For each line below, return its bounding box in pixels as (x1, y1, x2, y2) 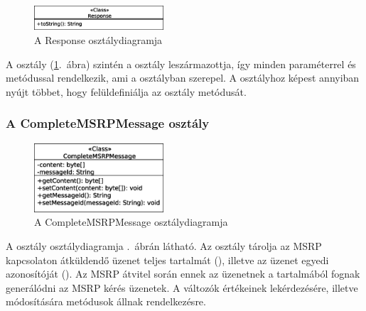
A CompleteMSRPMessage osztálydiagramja (34, 214, 228, 229)
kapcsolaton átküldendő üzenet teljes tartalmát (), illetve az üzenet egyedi (6, 252, 329, 267)
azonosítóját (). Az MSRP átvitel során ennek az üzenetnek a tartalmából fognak (6, 266, 360, 281)
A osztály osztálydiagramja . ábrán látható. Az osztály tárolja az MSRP (6, 238, 322, 253)
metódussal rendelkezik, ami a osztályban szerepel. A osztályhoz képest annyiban (6, 70, 360, 85)
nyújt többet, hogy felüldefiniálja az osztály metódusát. (6, 84, 247, 99)
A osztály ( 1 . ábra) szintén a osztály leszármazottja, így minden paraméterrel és (6, 56, 356, 71)
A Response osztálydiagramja (34, 32, 163, 47)
